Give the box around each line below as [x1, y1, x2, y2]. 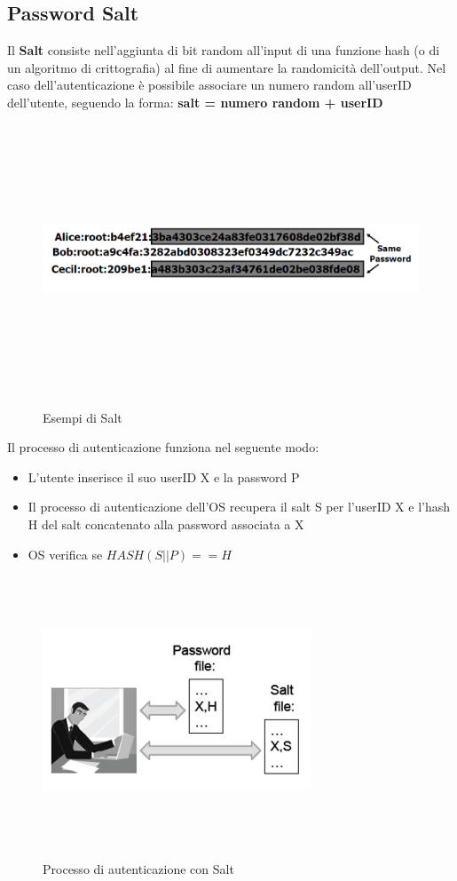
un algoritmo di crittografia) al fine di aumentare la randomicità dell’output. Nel [7, 58, 446, 76]
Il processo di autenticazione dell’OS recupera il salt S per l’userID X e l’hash [28, 497, 451, 516]
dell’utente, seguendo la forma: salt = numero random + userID [7, 92, 383, 111]
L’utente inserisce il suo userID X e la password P [28, 467, 300, 486]
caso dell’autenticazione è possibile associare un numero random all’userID [7, 75, 412, 94]
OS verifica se [28, 544, 103, 563]
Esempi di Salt [43, 408, 122, 426]
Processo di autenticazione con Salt [43, 860, 234, 878]
